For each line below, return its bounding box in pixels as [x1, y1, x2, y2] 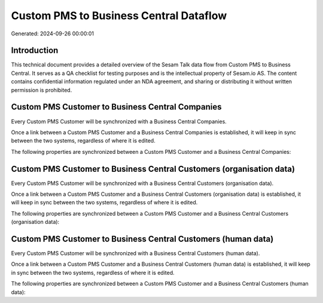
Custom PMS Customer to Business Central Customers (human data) [11, 234, 274, 244]
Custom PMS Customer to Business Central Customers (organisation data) [11, 163, 295, 174]
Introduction [11, 46, 59, 56]
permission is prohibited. [11, 86, 72, 93]
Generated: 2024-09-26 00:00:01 [11, 30, 95, 37]
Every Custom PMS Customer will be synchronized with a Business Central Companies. [11, 117, 227, 125]
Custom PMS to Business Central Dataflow [11, 9, 227, 22]
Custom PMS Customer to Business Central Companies [11, 102, 222, 112]
